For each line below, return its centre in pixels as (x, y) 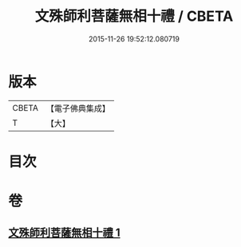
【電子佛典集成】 (78, 108)
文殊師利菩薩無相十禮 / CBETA (134, 16)
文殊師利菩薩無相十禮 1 (65, 233)
